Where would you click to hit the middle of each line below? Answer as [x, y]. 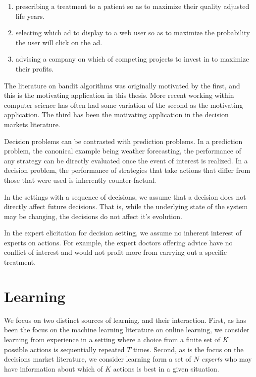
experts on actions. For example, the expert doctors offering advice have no [118, 242]
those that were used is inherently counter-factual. [80, 180]
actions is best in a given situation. [166, 368]
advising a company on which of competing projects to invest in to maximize [132, 59]
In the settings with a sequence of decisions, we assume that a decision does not [125, 196]
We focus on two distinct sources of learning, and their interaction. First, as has [125, 320]
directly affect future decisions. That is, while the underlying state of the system [126, 206]
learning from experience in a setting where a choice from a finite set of [112, 339]
